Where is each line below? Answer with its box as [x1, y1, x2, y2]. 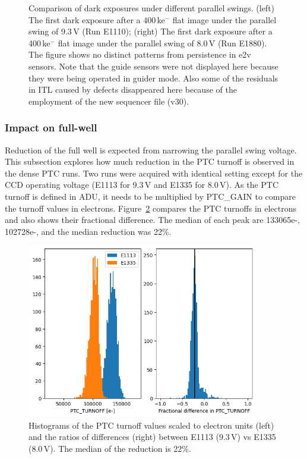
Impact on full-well [5, 120, 97, 135]
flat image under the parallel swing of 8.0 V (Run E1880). [58, 36, 267, 49]
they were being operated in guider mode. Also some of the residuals [29, 71, 278, 84]
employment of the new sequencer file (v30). [29, 95, 189, 107]
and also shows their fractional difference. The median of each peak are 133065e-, [5, 213, 300, 226]
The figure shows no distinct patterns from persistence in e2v [29, 48, 251, 61]
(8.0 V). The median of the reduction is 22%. [29, 442, 191, 454]
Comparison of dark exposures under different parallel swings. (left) [29, 2, 275, 14]
